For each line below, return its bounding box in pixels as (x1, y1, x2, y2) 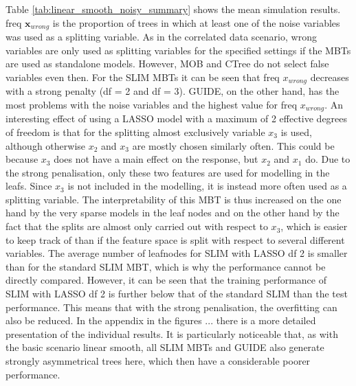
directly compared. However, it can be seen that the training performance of (5, 273, 326, 287)
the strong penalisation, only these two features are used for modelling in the (5, 165, 330, 179)
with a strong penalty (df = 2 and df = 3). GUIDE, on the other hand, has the (5, 84, 340, 98)
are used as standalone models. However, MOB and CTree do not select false (5, 56, 329, 71)
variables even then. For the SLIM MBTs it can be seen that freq (5, 69, 280, 84)
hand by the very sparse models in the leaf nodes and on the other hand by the (5, 205, 340, 220)
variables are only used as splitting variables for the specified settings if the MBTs (5, 43, 351, 57)
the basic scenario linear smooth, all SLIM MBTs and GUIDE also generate (5, 340, 324, 354)
